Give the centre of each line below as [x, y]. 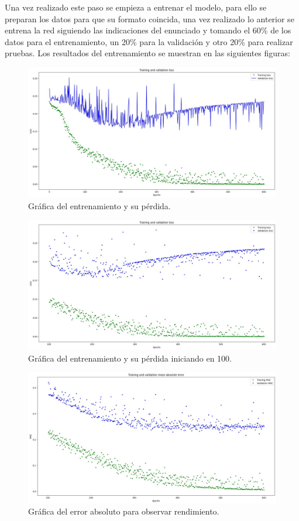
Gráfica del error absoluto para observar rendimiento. [124, 511]
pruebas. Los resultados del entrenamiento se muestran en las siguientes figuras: [148, 53]
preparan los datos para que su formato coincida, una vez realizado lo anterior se [149, 18]
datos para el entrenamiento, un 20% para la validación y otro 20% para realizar [149, 41]
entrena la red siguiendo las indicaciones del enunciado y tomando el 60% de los [148, 30]
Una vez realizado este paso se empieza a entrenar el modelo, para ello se [136, 7]
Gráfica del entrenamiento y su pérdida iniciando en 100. [130, 358]
